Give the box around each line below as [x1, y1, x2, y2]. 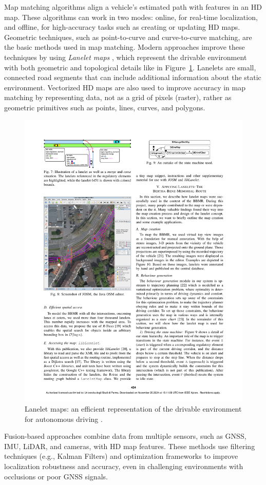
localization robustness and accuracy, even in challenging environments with [4, 460, 243, 471]
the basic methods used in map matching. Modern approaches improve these [4, 42, 245, 52]
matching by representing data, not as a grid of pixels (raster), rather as [4, 92, 232, 103]
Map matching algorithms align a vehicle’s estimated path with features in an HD [4, 2, 262, 12]
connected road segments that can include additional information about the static [4, 72, 261, 83]
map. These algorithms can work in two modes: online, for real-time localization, [4, 11, 258, 22]
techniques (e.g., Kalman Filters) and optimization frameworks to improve [4, 451, 238, 461]
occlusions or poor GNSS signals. [4, 471, 108, 481]
